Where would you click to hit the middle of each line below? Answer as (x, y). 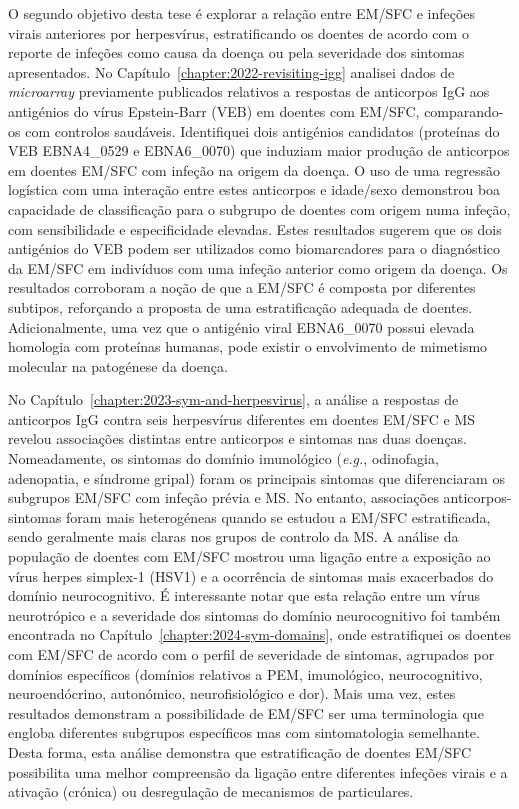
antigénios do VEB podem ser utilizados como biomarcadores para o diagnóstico (254, 248)
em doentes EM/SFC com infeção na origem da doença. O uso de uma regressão (254, 169)
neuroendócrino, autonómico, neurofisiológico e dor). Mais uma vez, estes (232, 693)
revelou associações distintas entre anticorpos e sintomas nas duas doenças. (238, 438)
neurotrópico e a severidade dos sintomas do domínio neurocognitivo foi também (254, 614)
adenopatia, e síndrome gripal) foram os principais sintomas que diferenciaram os (256, 477)
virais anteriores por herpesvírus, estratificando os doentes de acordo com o (238, 32)
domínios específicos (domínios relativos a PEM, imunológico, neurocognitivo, (245, 673)
